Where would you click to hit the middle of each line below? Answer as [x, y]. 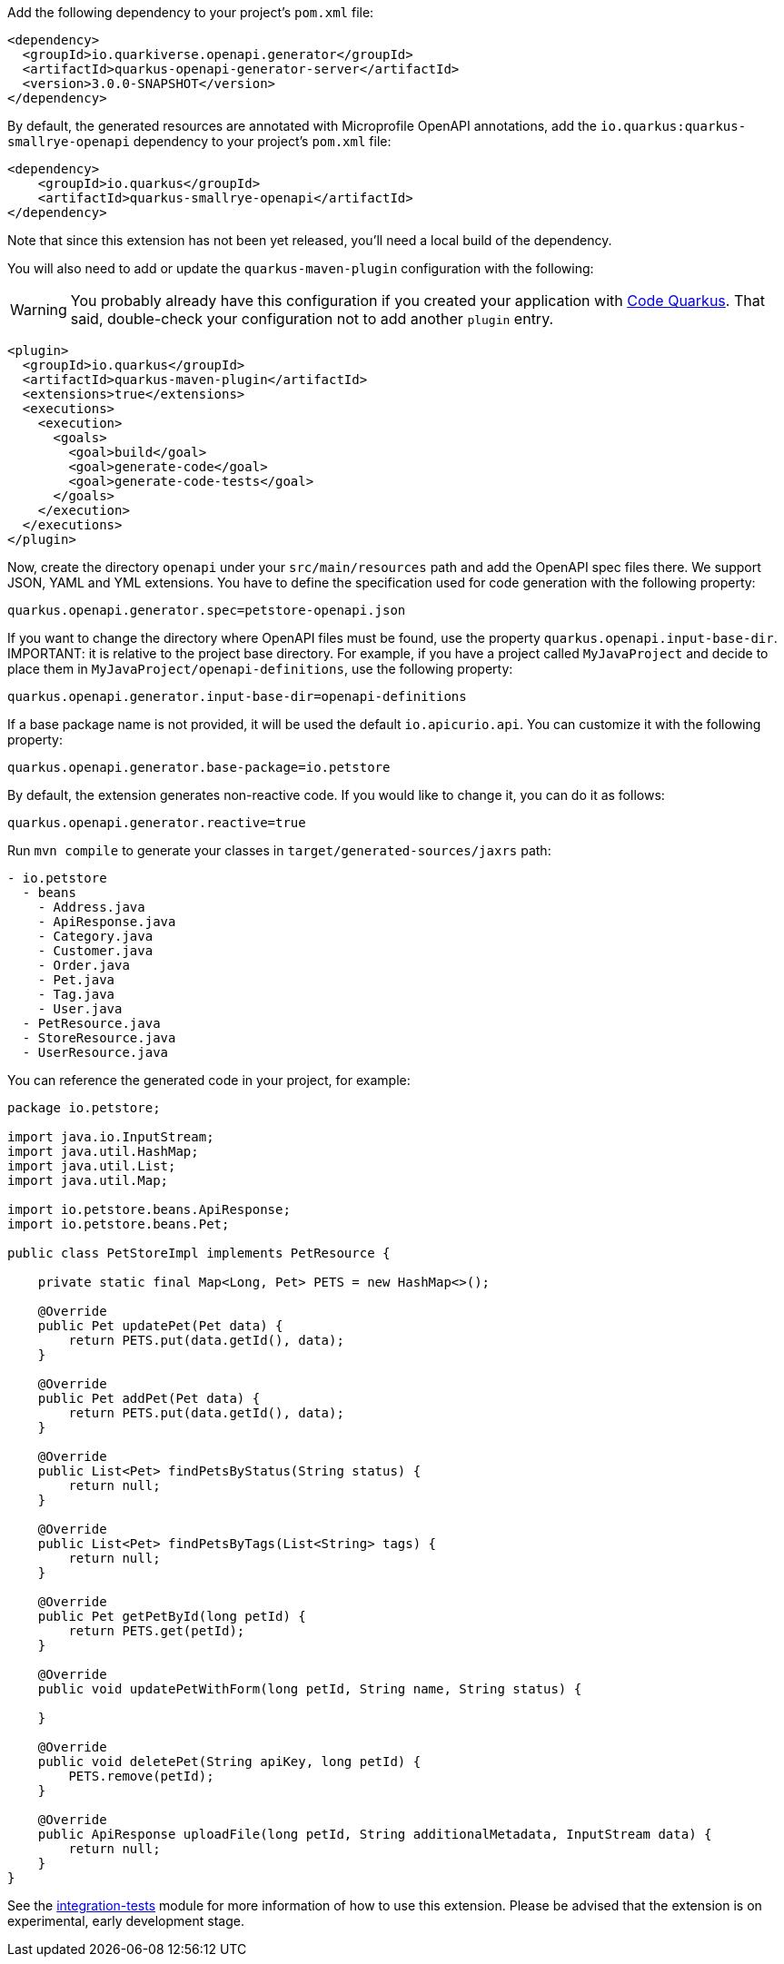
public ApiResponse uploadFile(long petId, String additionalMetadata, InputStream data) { [375, 1834]
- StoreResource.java [99, 1038]
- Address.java [91, 907]
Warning [39, 310]
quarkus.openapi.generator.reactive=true [157, 823]
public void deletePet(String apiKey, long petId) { [229, 1762]
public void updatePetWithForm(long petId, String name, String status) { [310, 1689]
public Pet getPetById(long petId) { [172, 1616]
